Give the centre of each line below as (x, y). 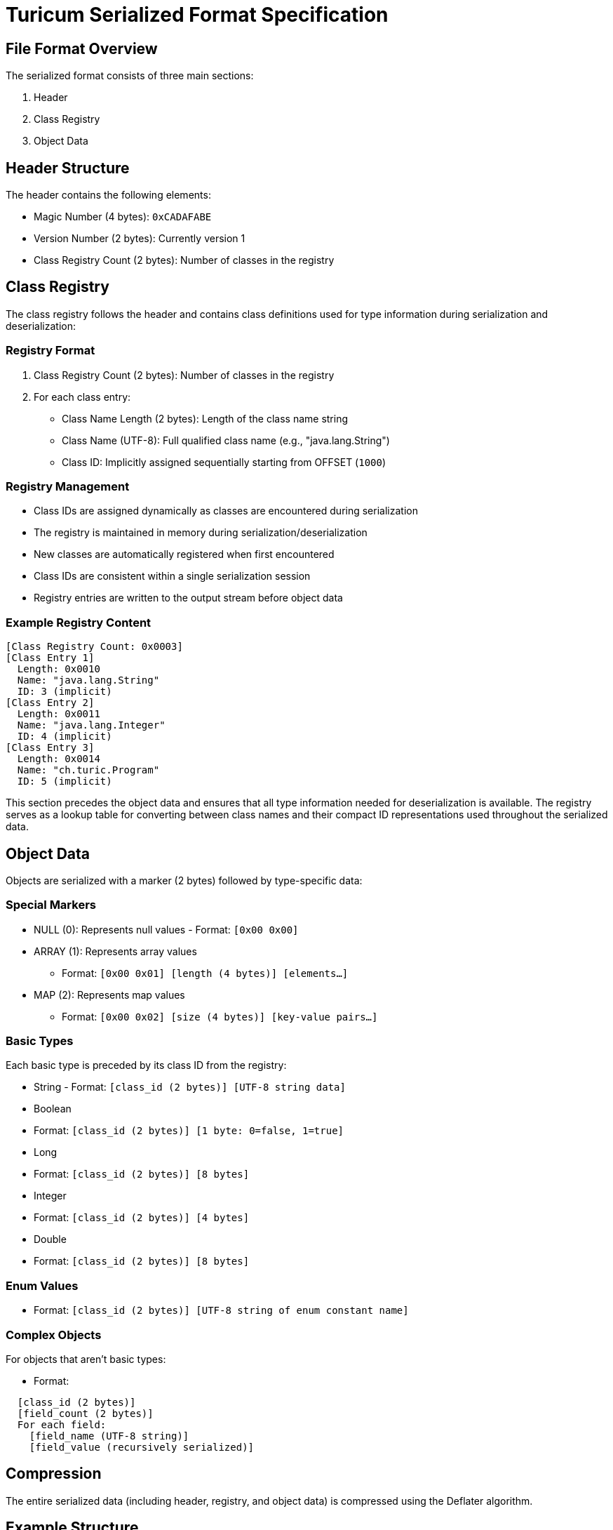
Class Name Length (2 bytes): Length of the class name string (205, 418)
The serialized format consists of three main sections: (130, 76)
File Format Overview (82, 48)
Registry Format (50, 351)
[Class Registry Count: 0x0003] (94, 647)
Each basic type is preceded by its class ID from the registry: (146, 1065)
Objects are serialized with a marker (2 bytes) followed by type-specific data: (184, 880)
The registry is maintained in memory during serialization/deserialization (201, 533)
